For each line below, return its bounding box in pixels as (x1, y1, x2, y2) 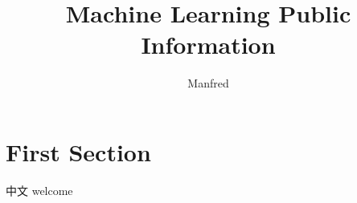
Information (141, 28, 276, 61)
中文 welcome (6, 181, 73, 198)
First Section (6, 135, 151, 168)
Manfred (187, 75, 229, 91)
